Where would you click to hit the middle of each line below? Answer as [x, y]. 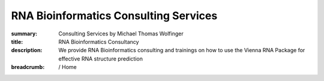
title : [17, 41]
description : [27, 50]
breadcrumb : [28, 67]
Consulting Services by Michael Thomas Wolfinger [121, 34]
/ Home [68, 67]
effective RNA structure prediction [101, 58]
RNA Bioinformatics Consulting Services [114, 16]
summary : [24, 34]
